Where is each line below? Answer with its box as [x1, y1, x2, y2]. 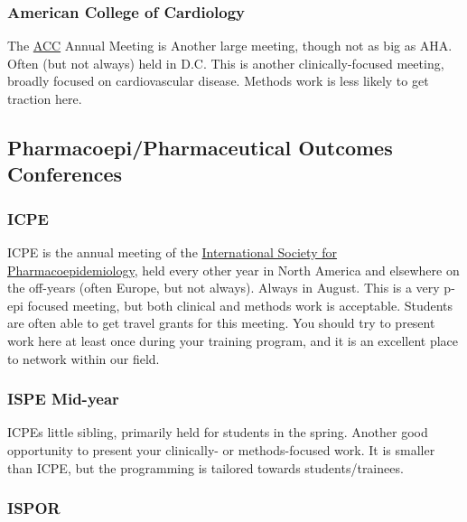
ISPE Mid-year [7, 387, 119, 410]
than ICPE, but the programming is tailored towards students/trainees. [7, 458, 404, 477]
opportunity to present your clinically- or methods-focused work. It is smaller [7, 440, 435, 459]
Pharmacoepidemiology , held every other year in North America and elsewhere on [7, 260, 460, 279]
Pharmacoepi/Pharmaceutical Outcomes [7, 133, 393, 161]
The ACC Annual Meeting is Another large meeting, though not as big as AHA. [7, 36, 453, 55]
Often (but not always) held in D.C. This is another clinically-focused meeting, [7, 53, 444, 72]
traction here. [7, 89, 82, 107]
